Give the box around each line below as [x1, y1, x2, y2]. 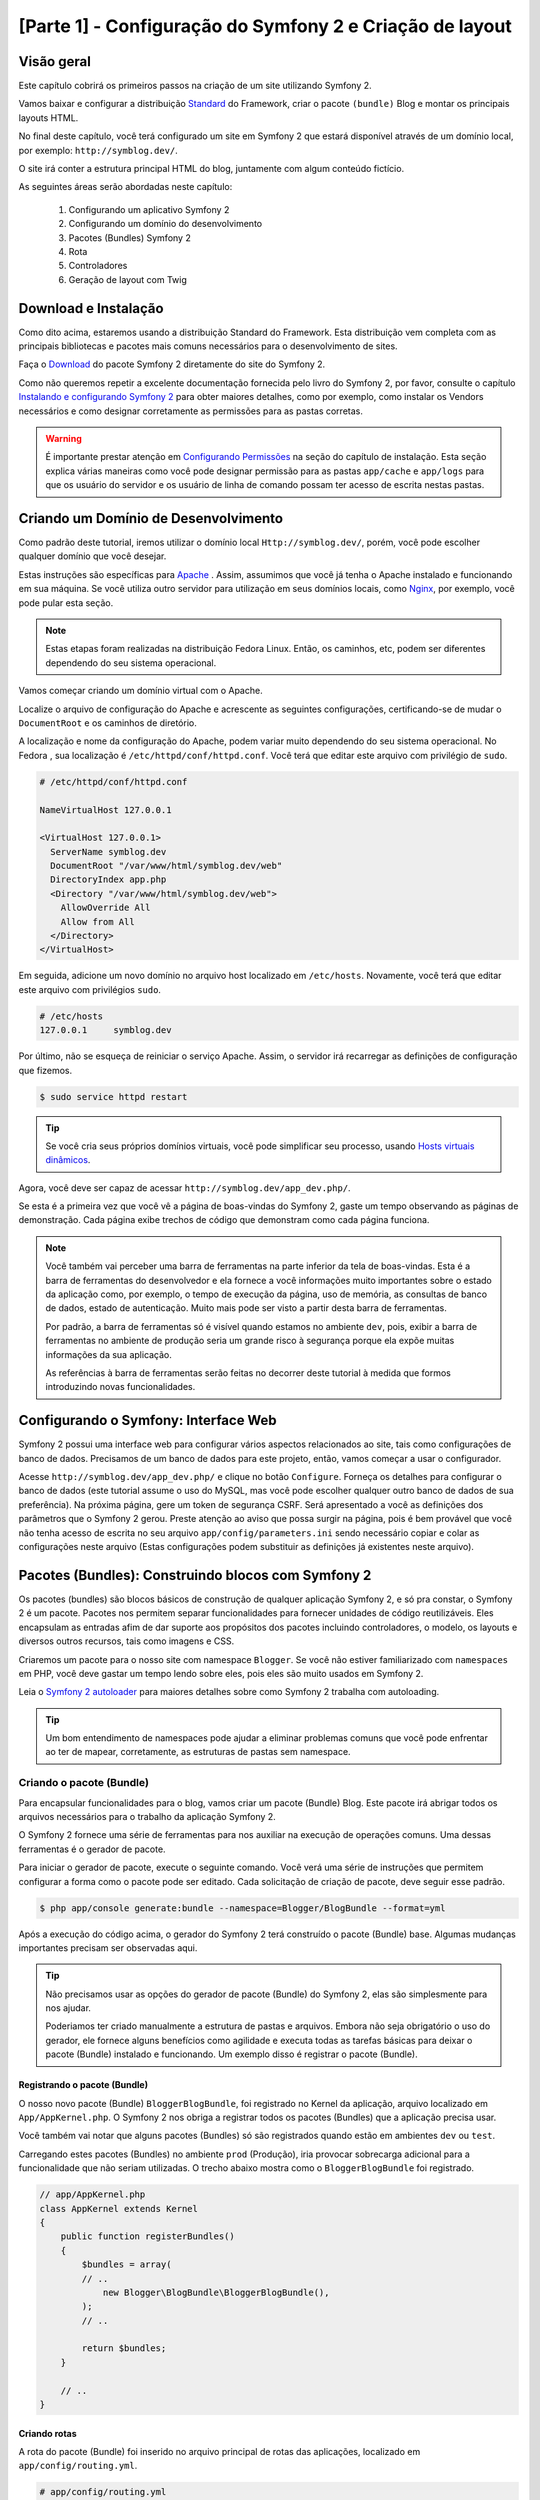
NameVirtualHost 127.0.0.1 [39, 804, 172, 815]
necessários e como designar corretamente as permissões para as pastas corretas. [18, 405, 364, 417]
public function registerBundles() [60, 2231, 235, 2242]
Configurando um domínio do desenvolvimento [68, 218, 263, 230]
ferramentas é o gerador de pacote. [18, 1843, 166, 1855]
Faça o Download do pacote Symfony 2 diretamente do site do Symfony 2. [18, 358, 326, 370]
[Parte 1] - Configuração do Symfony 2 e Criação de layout [18, 15, 512, 37]
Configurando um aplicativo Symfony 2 [68, 203, 230, 215]
